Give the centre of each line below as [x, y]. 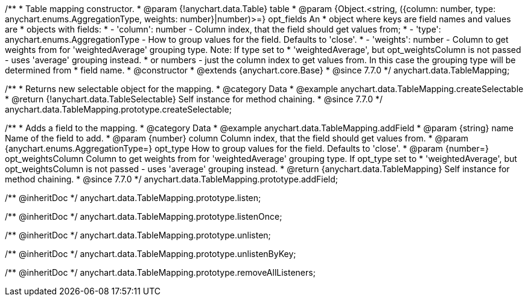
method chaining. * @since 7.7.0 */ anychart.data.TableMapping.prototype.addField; [171, 179]
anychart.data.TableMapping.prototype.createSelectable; [118, 109]
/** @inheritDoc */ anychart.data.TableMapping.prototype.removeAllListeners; [160, 272]
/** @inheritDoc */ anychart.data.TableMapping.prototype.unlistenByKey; [151, 254]
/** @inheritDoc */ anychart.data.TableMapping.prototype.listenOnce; [144, 216]
